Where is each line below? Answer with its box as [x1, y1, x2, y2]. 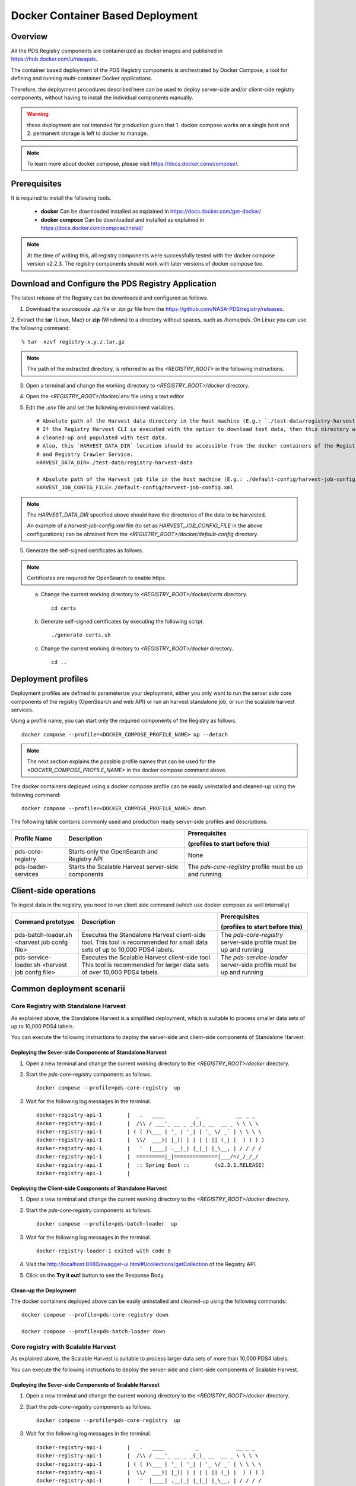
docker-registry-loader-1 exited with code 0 [36, 1247, 171, 1254]
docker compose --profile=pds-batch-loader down [21, 1328, 166, 1335]
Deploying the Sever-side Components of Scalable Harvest [11, 1381, 160, 1388]
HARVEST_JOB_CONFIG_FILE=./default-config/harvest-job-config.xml [36, 484, 234, 491]
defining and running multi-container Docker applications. [11, 75, 152, 82]
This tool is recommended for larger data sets [81, 961, 209, 969]
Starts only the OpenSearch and [68, 847, 158, 855]
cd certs [51, 605, 77, 612]
